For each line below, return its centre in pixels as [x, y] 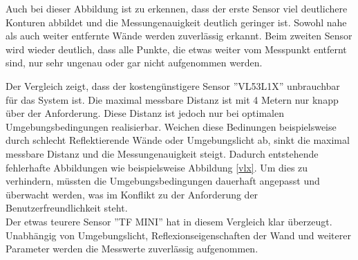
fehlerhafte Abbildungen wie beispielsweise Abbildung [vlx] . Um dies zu [157, 167]
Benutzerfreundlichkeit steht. [67, 208]
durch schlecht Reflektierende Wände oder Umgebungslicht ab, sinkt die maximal [178, 140]
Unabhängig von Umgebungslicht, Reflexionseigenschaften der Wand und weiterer [178, 235]
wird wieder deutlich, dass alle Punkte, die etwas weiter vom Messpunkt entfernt [176, 49]
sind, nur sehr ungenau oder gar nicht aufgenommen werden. [134, 63]
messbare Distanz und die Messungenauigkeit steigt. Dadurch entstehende [162, 153]
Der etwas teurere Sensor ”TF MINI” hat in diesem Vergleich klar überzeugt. [169, 221]
